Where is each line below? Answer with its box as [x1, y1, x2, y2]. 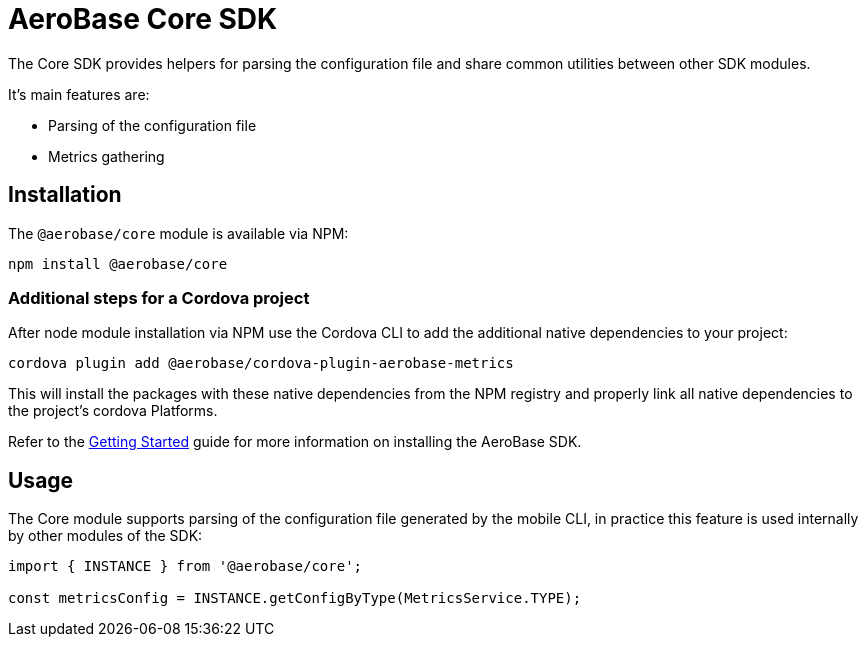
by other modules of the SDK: [8, 527, 203, 545]
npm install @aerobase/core [8, 255, 228, 272]
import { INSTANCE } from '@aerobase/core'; [8, 558, 363, 575]
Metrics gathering [48, 147, 165, 165]
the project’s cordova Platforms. [8, 402, 218, 420]
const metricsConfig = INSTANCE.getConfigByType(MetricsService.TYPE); [8, 590, 582, 607]
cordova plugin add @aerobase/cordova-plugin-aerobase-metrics [8, 355, 514, 372]
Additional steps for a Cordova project [8, 287, 310, 308]
